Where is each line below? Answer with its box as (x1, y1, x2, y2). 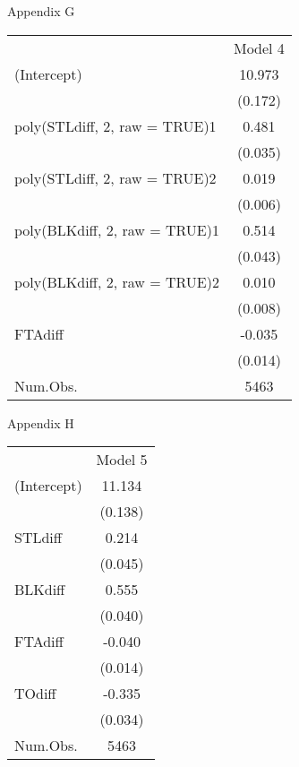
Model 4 (233, 37, 285, 58)
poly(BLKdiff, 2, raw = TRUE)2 (14, 271, 219, 292)
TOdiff (14, 683, 56, 704)
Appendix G (7, 2, 75, 20)
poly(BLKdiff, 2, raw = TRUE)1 (14, 219, 219, 240)
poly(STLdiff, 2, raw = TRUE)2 (14, 167, 217, 188)
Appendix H (7, 413, 74, 432)
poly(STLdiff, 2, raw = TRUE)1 (14, 115, 217, 136)
